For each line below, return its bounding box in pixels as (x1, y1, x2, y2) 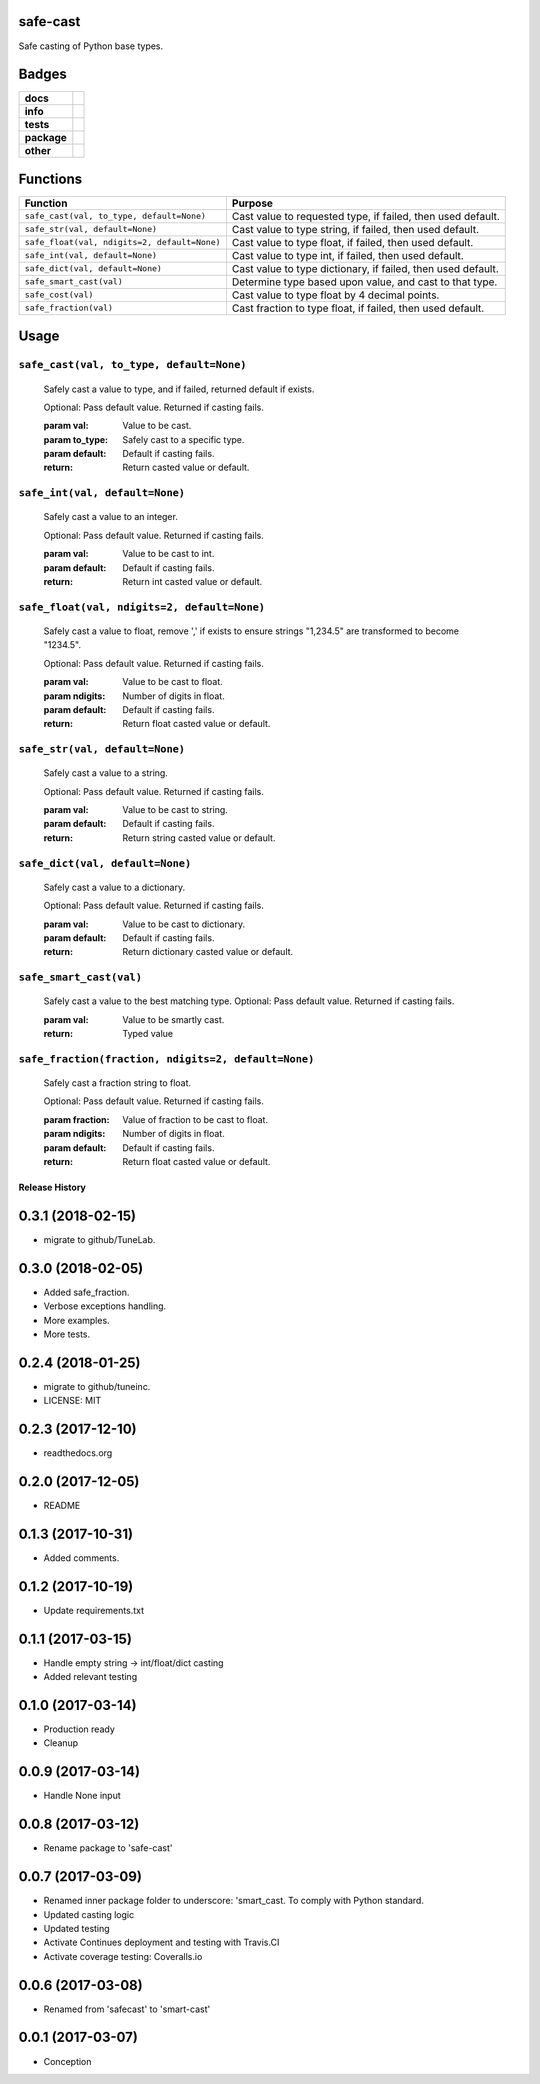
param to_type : (43, 433, 109, 445)
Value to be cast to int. (122, 548, 215, 560)
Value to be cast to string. (122, 804, 229, 816)
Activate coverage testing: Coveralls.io (43, 1950, 203, 1962)
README (43, 1500, 81, 1512)
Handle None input (43, 1790, 122, 1802)
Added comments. (43, 1551, 120, 1564)
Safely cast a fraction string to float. (43, 1077, 192, 1089)
